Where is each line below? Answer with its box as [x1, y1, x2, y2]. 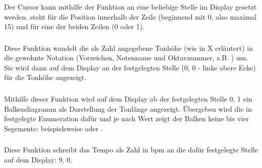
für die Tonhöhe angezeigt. [4, 72, 86, 82]
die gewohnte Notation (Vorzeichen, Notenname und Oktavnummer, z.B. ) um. [4, 52, 248, 63]
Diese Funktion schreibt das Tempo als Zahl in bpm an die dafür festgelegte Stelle [4, 144, 258, 155]
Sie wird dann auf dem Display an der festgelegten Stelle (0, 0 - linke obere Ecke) [4, 62, 256, 72]
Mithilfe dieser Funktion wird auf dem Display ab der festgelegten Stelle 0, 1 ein [4, 93, 252, 104]
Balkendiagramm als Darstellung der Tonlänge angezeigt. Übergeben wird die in [4, 103, 252, 114]
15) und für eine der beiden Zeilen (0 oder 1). [4, 21, 145, 32]
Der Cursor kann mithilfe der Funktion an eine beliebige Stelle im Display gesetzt [4, 1, 257, 12]
